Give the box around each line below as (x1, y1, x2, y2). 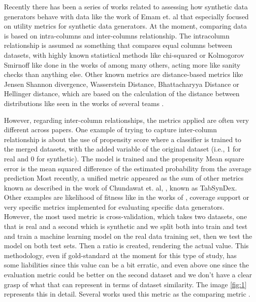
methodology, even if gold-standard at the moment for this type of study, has (4, 250, 237, 260)
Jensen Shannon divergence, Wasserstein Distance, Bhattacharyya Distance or (4, 78, 239, 89)
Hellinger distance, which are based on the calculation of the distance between (4, 88, 240, 99)
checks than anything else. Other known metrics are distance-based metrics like (4, 69, 243, 79)
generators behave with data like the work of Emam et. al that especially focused (4, 11, 249, 21)
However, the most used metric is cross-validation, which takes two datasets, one (4, 211, 247, 222)
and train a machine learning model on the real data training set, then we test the (4, 230, 252, 241)
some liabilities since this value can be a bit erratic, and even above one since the (4, 260, 249, 270)
